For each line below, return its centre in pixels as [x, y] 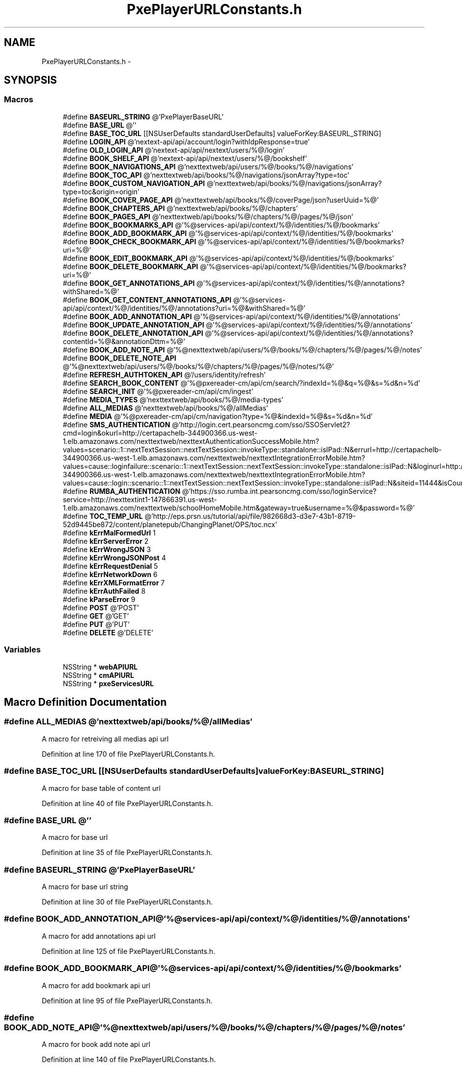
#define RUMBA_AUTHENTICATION [122, 491]
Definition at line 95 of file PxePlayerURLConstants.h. [127, 1000]
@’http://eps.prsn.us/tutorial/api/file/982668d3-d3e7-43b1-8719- [250, 516]
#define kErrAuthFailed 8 [104, 591]
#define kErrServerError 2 [106, 541]
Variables [23, 650]
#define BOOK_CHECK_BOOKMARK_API [129, 241]
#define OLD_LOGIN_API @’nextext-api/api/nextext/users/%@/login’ [173, 150]
